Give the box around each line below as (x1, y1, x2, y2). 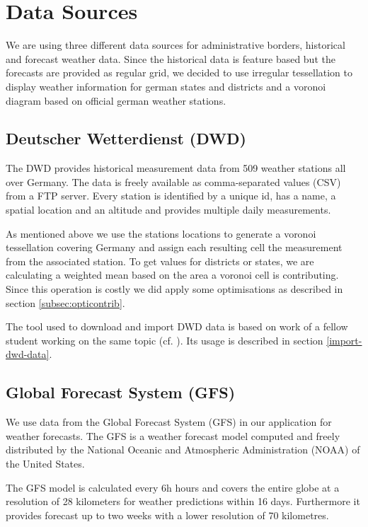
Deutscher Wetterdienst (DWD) (6, 127, 246, 149)
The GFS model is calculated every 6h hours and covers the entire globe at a (6, 480, 340, 494)
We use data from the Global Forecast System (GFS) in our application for (6, 415, 332, 429)
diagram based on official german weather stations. (6, 93, 226, 108)
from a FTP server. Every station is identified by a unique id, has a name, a (6, 188, 336, 203)
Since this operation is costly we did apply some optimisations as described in (6, 282, 343, 296)
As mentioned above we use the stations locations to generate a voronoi (6, 226, 316, 241)
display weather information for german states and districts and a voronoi (6, 79, 326, 93)
